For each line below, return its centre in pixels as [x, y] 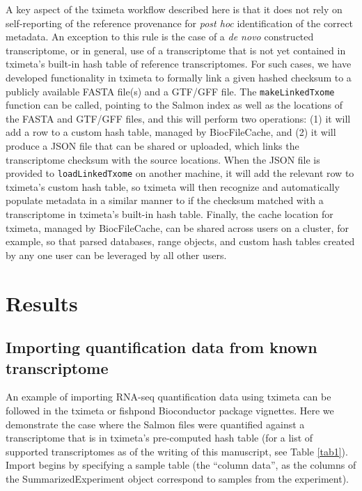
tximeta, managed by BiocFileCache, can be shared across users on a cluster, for [177, 227]
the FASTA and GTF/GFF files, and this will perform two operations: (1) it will [178, 118]
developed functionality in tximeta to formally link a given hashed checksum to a [179, 77]
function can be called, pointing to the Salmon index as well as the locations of [174, 105]
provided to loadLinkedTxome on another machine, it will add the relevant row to [180, 173]
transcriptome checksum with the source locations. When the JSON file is [163, 159]
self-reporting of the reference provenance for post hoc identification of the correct [179, 23]
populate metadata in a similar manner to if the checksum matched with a [165, 200]
